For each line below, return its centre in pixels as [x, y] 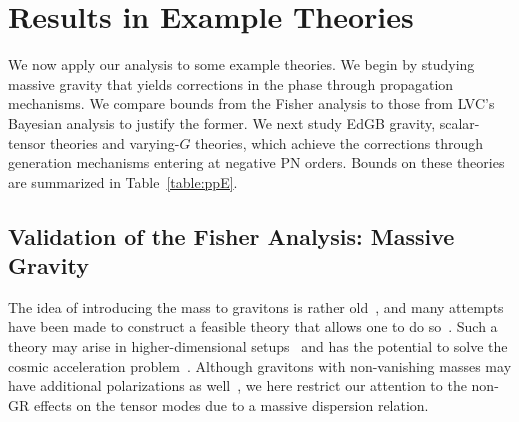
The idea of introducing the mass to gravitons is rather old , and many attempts [256, 306]
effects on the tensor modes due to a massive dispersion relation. [231, 404]
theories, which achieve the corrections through [339, 142]
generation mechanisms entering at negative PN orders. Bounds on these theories [256, 162]
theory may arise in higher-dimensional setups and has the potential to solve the [258, 346]
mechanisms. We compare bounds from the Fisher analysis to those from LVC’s [251, 103]
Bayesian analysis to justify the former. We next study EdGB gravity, [222, 122]
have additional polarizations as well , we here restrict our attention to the [237, 385]
